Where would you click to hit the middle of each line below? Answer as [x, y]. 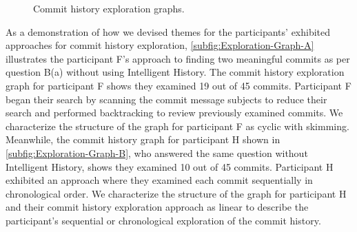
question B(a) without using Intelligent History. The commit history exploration [175, 72]
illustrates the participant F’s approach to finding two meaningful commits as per [178, 58]
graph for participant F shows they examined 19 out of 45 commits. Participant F [178, 85]
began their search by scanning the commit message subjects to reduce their [166, 99]
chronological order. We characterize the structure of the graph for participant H [176, 193]
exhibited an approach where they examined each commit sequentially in [159, 180]
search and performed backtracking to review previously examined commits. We [174, 113]
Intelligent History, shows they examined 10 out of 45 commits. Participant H [170, 166]
